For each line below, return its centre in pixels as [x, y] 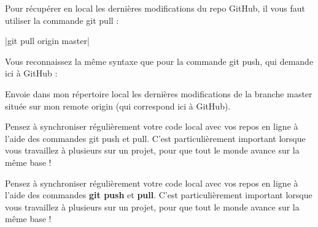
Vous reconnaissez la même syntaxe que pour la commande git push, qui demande [159, 61]
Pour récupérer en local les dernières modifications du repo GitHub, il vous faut [155, 8]
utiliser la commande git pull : [62, 20]
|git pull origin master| [47, 41]
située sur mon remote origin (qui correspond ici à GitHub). [118, 106]
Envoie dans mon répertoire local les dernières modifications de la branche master [159, 93]
